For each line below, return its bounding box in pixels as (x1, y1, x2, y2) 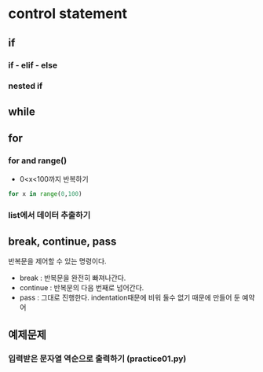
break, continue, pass (8, 234, 117, 248)
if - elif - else (8, 60, 57, 71)
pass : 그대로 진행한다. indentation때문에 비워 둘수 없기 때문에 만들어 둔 (19, 293, 241, 303)
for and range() (8, 155, 68, 166)
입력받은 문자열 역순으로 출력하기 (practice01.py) (8, 353, 187, 364)
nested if (8, 80, 43, 91)
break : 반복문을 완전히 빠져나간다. (19, 273, 126, 283)
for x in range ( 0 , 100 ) (8, 190, 82, 197)
